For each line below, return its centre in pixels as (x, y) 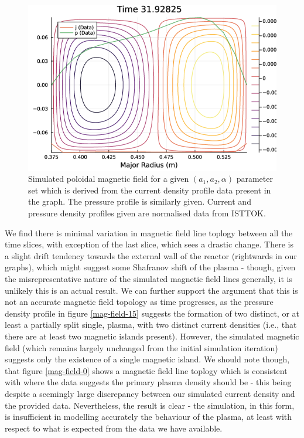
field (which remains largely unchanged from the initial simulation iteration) (141, 347)
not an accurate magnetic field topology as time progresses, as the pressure (139, 302)
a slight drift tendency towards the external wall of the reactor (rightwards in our (151, 255)
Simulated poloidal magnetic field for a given (109, 179)
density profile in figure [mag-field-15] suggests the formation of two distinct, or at (152, 313)
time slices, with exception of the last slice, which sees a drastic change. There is (149, 244)
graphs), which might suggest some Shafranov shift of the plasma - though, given (150, 267)
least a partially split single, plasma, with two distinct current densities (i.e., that (151, 325)
